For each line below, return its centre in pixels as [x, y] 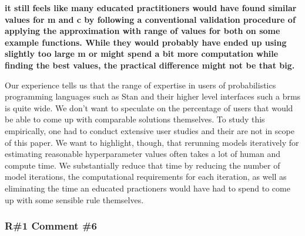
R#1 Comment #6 [51, 226]
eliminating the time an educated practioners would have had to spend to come [148, 188]
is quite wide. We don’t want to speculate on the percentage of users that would [149, 107]
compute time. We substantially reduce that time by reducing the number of [143, 165]
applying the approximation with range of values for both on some [143, 31]
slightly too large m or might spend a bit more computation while [142, 54]
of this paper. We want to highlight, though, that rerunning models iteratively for [152, 142]
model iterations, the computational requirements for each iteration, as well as [146, 177]
